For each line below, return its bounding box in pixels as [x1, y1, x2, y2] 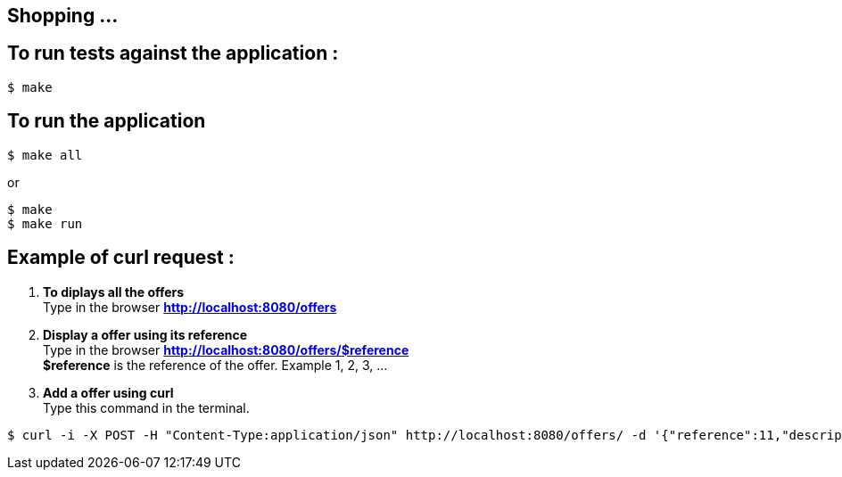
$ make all [7, 147, 83, 162]
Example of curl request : [7, 246, 235, 269]
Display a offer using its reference [43, 326, 248, 342]
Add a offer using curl [43, 384, 174, 400]
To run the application [7, 110, 206, 133]
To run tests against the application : [7, 42, 339, 65]
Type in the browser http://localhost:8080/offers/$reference [43, 341, 409, 358]
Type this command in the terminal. [43, 399, 250, 415]
